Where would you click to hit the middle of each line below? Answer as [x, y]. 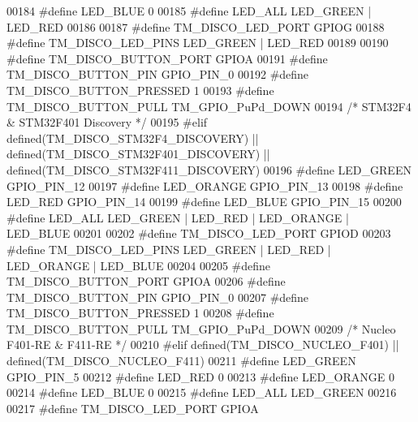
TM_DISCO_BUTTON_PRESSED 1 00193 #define [140, 90]
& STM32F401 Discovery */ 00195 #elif [107, 122]
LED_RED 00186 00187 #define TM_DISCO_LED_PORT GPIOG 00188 [196, 26]
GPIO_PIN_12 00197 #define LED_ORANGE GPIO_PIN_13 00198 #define [205, 185]
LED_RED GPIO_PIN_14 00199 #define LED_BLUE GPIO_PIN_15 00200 [204, 202]
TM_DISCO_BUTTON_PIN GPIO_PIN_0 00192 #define [158, 74]
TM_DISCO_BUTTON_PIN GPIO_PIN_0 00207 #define [158, 297]
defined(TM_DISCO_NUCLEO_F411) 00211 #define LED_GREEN [181, 361]
